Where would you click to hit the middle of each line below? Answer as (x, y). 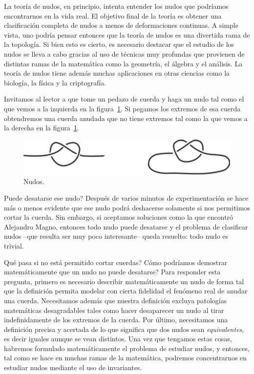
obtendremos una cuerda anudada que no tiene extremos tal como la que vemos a (126, 118)
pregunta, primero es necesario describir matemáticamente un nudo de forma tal (124, 281)
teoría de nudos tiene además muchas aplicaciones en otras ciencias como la (117, 73)
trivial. (14, 245)
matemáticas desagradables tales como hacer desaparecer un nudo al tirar (114, 310)
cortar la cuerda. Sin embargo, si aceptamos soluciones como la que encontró (119, 217)
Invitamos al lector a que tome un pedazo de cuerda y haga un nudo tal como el (124, 99)
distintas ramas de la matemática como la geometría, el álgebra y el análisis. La (123, 63)
